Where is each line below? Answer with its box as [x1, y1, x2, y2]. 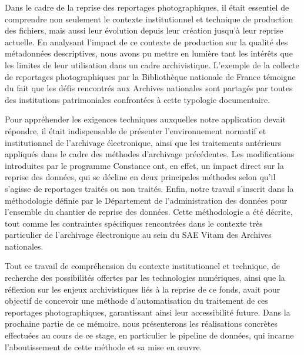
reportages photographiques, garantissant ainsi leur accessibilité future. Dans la [5, 306, 290, 318]
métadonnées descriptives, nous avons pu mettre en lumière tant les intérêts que [5, 47, 293, 59]
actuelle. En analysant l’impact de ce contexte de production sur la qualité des [5, 35, 288, 48]
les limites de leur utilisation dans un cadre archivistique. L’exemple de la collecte [5, 58, 299, 71]
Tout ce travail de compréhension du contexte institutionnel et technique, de [5, 260, 280, 272]
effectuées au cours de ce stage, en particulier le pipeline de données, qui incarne [5, 329, 294, 341]
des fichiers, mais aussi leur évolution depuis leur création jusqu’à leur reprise [5, 24, 283, 37]
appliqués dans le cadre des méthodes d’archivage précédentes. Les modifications [5, 148, 295, 160]
